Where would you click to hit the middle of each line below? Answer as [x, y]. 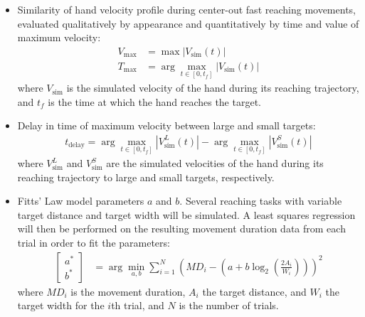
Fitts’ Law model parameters [81, 201]
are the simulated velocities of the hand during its [215, 163]
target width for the [61, 305]
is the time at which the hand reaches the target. [154, 101]
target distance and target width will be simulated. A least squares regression [186, 214]
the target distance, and [254, 291]
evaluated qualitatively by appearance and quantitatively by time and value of [188, 23]
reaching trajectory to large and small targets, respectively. [146, 177]
